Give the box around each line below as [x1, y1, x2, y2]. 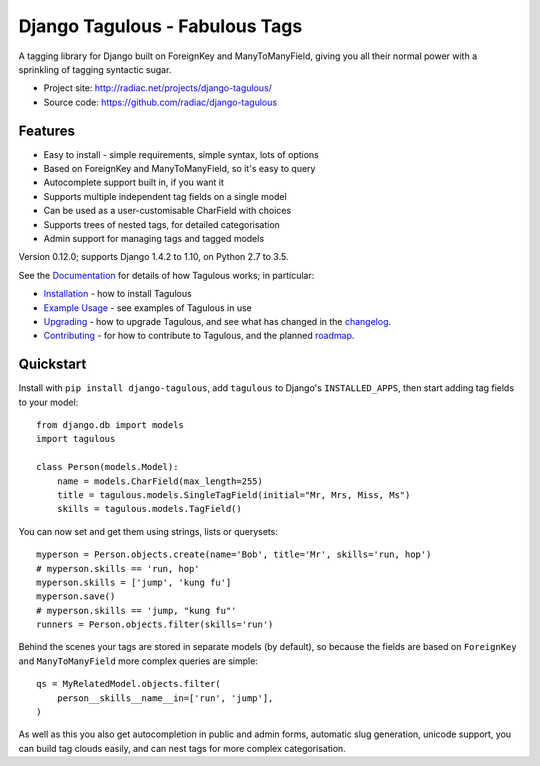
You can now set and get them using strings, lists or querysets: [18, 525, 279, 537]
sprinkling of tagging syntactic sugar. [18, 63, 172, 75]
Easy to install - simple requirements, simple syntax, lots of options [43, 148, 319, 160]
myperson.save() [36, 591, 116, 602]
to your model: [18, 396, 79, 408]
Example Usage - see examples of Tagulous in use [43, 301, 252, 314]
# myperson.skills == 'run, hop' [36, 563, 200, 574]
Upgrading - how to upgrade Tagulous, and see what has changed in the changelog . [43, 315, 392, 327]
